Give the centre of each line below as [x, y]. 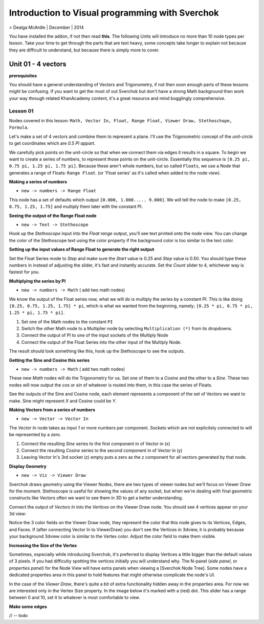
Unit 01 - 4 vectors [38, 64]
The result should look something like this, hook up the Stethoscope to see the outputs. [97, 351]
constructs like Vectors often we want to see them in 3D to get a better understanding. [96, 498]
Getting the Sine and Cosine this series [49, 360]
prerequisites [23, 75]
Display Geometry [28, 466]
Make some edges [28, 606]
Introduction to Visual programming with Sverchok [114, 13]
